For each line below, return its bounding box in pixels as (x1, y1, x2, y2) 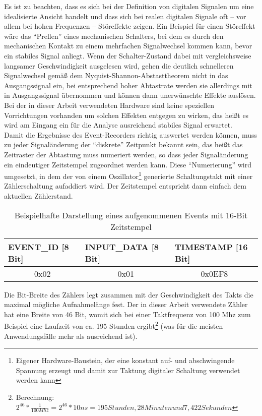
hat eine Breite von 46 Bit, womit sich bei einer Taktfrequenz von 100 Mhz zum (4, 309, 251, 319)
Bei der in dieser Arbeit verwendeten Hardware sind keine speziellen (4, 99, 215, 110)
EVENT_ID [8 (8, 241, 69, 253)
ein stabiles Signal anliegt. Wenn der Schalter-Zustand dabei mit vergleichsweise (4, 50, 251, 61)
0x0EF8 (201, 267, 228, 279)
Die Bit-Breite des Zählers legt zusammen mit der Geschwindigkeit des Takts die (4, 289, 253, 300)
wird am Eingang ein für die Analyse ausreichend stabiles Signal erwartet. (4, 120, 232, 130)
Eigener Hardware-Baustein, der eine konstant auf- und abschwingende (16, 355, 235, 366)
